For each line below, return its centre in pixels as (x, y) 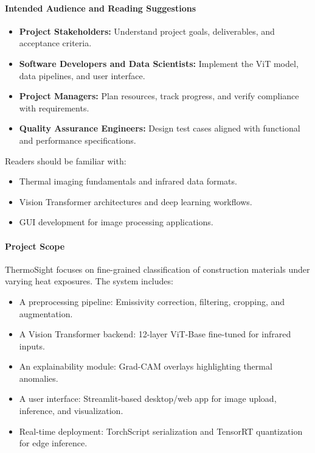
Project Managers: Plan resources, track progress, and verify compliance (159, 96)
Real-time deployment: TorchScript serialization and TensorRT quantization (161, 431)
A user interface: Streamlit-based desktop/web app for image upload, (148, 399)
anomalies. (39, 378)
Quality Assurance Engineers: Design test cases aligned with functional (160, 128)
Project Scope (35, 246)
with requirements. (54, 107)
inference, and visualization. (71, 411)
